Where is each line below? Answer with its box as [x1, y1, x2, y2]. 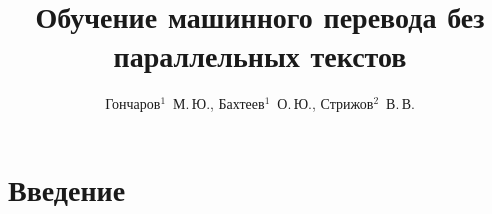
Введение [8, 168, 126, 209]
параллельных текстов [113, 35, 407, 76]
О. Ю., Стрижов [277, 93, 374, 114]
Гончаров [105, 93, 161, 114]
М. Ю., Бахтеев [173, 93, 265, 114]
